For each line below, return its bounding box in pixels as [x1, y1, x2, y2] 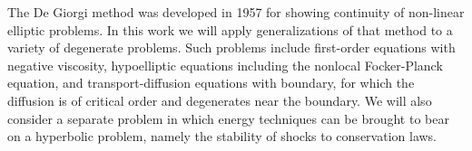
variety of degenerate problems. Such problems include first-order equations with [7, 38, 456, 57]
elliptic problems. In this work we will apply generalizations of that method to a [7, 20, 453, 39]
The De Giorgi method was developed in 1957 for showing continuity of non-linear [7, 3, 465, 21]
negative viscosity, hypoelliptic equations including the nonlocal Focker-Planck [7, 55, 443, 74]
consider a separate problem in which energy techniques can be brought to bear [7, 109, 449, 127]
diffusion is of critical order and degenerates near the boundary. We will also [7, 90, 432, 109]
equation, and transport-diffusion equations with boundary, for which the [7, 73, 415, 92]
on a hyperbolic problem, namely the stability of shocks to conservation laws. [7, 127, 438, 146]
